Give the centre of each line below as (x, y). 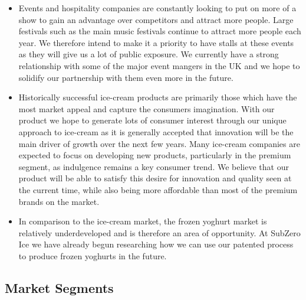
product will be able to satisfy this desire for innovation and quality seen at (155, 178)
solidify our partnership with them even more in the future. (126, 77)
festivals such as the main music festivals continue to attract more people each (160, 31)
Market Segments (59, 287)
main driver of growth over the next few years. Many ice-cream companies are (159, 143)
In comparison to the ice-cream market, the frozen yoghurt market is (143, 221)
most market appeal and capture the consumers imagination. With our (147, 108)
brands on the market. (59, 201)
